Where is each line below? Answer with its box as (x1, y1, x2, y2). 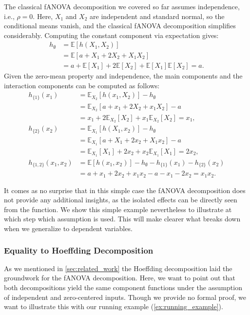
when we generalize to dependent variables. (4, 223, 133, 233)
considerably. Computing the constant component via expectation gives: (4, 30, 219, 40)
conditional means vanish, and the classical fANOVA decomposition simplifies (4, 20, 236, 31)
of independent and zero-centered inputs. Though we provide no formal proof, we (4, 292, 246, 302)
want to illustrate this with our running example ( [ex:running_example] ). (4, 301, 223, 312)
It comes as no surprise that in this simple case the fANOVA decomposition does (4, 185, 246, 195)
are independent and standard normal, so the (90, 11, 225, 21)
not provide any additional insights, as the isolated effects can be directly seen (4, 195, 237, 205)
